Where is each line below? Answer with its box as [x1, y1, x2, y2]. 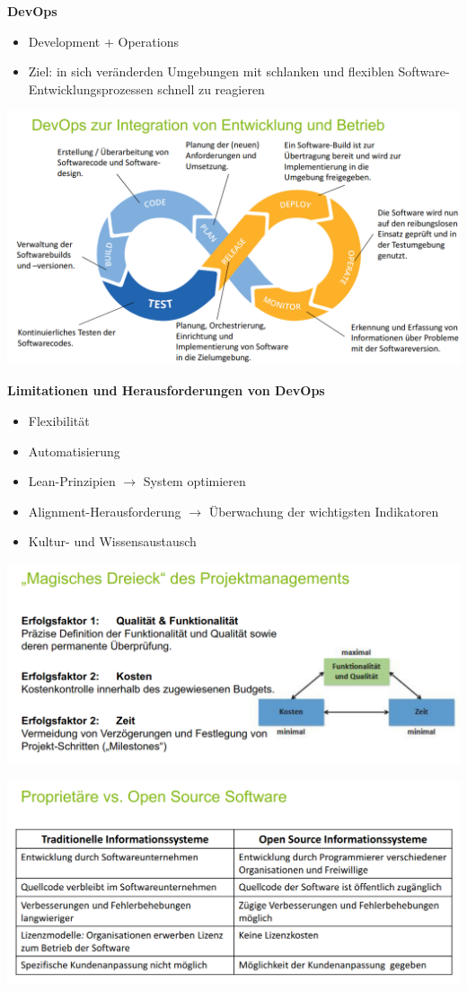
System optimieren [143, 472, 246, 491]
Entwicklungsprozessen [28, 79, 154, 98]
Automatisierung [28, 441, 120, 460]
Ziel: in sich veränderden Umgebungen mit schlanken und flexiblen [28, 62, 394, 81]
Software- [398, 62, 450, 81]
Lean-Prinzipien [28, 472, 116, 491]
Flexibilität [28, 411, 90, 430]
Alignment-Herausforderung [28, 501, 181, 520]
